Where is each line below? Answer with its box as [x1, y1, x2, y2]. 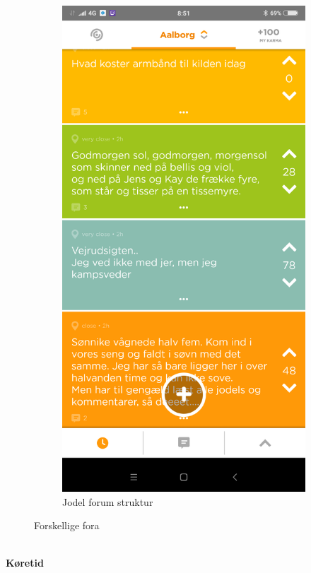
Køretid [6, 555, 44, 570]
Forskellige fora [34, 518, 100, 533]
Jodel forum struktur [62, 494, 153, 509]
